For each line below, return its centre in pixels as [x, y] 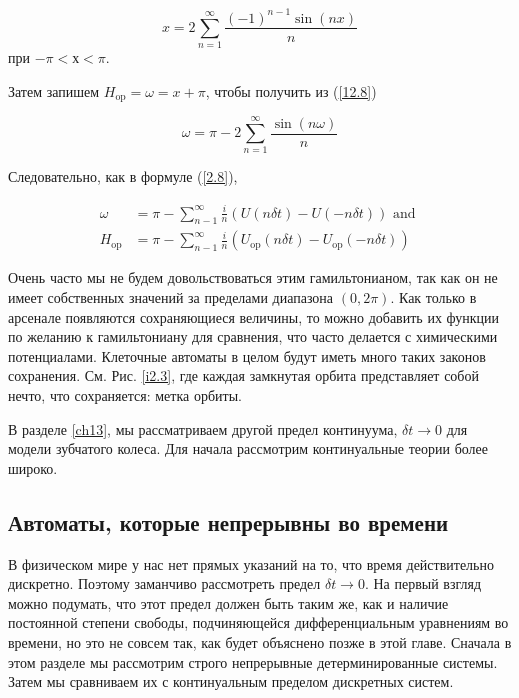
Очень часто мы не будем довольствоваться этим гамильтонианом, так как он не [253, 277]
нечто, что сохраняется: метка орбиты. [125, 395]
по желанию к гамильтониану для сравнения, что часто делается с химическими [253, 336]
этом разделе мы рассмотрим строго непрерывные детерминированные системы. [253, 661]
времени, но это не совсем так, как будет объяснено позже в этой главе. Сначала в [260, 641]
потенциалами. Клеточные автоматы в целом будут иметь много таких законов [247, 355]
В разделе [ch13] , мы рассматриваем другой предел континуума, [203, 428]
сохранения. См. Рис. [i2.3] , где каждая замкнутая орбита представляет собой [243, 375]
